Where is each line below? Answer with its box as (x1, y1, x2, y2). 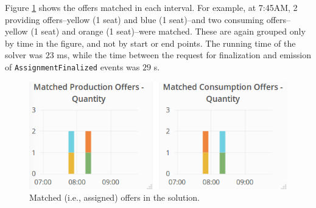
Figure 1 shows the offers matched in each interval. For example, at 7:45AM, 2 (5, 1, 298, 13)
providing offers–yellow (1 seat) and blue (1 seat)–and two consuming (5, 13, 264, 25)
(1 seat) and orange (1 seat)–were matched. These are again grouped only (30, 25, 306, 38)
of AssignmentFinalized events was (5, 60, 140, 73)
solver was (5, 49, 43, 61)
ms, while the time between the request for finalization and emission (57, 49, 311, 61)
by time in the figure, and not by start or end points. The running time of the (5, 36, 296, 49)
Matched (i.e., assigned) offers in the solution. (29, 191, 200, 204)
